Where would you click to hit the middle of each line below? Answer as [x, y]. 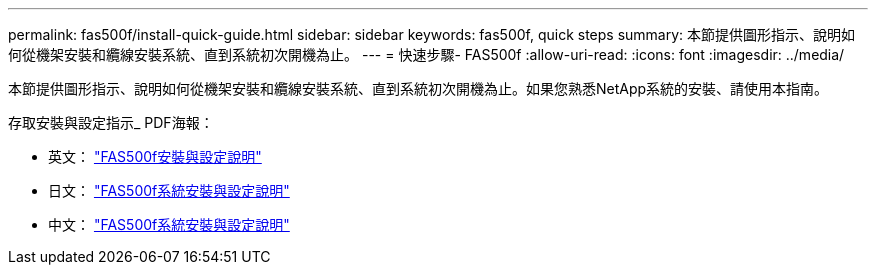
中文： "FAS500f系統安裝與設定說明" [169, 224]
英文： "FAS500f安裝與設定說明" [155, 156]
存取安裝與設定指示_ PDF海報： [111, 122]
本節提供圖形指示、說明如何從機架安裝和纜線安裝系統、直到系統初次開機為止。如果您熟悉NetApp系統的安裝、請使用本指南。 [418, 88]
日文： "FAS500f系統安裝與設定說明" [169, 190]
